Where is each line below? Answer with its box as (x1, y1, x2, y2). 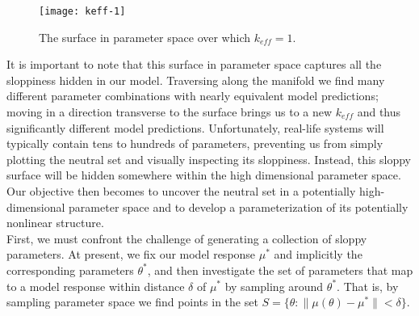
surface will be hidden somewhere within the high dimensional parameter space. (6, 166, 401, 183)
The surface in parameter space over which (39, 28, 250, 45)
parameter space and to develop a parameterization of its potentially (69, 198, 409, 215)
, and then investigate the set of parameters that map (147, 261, 413, 278)
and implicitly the (274, 246, 362, 263)
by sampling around (224, 277, 324, 294)
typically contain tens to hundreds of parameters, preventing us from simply (6, 135, 383, 152)
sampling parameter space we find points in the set (6, 293, 258, 310)
